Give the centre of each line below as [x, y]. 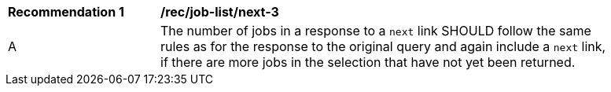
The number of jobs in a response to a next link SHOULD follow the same [376, 31]
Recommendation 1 [66, 12]
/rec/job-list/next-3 [220, 12]
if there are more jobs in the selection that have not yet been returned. [368, 62]
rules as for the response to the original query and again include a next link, [383, 46]
